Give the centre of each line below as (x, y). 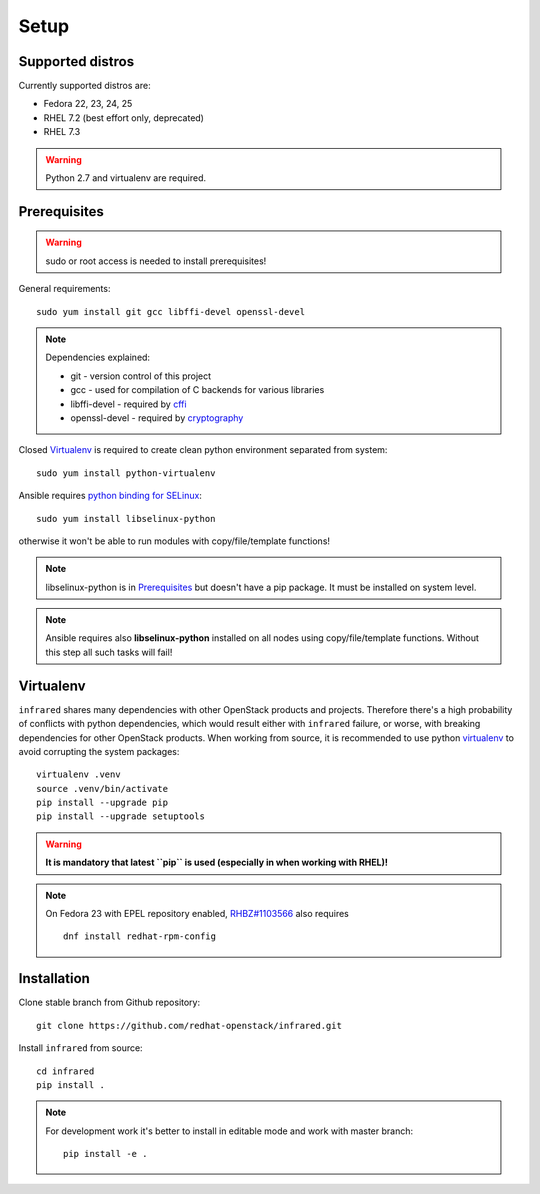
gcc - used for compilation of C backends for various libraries (197, 390)
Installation (54, 978)
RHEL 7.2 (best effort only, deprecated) (124, 117)
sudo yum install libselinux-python (126, 518)
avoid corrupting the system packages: (99, 751)
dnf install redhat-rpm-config (140, 936)
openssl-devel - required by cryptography (157, 417)
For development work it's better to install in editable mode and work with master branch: (229, 1131)
